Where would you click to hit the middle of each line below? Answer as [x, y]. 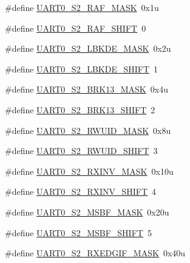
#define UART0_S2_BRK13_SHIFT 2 [80, 109]
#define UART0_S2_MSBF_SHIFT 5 [78, 232]
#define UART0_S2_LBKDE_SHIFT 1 [82, 68]
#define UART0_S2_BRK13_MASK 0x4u [87, 89]
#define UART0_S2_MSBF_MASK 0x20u [87, 212]
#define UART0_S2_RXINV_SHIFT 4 [81, 191]
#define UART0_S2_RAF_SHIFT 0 [76, 28]
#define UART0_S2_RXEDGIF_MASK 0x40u [95, 253]
